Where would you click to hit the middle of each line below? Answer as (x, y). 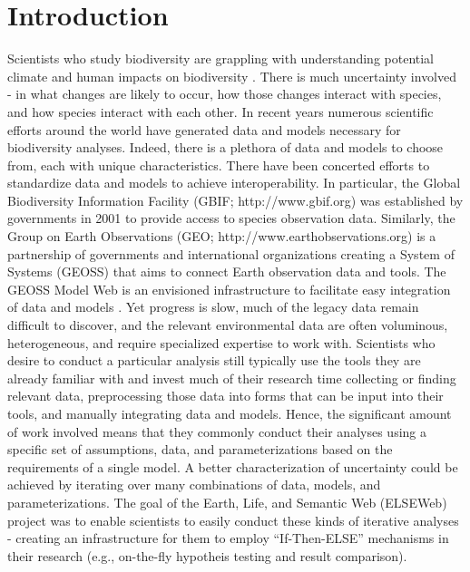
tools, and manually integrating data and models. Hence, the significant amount (230, 413)
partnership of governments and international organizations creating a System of (231, 253)
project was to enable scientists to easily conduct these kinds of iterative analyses (233, 520)
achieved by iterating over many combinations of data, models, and (194, 485)
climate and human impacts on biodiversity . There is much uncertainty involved (232, 76)
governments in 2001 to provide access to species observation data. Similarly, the (231, 218)
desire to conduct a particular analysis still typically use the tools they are (214, 360)
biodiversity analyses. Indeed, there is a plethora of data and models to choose (225, 147)
